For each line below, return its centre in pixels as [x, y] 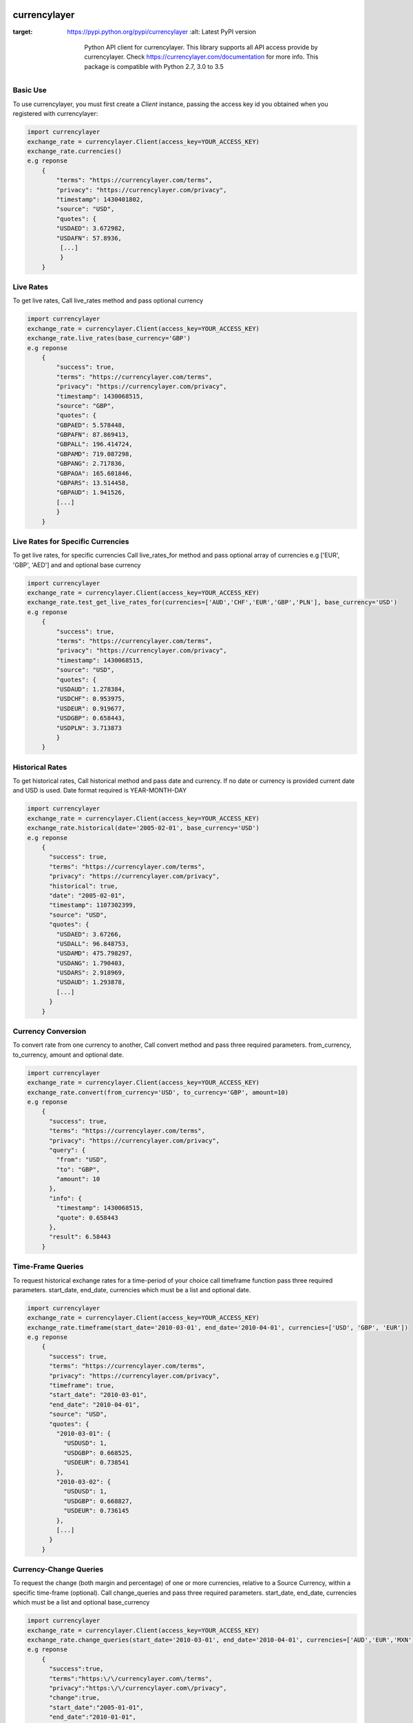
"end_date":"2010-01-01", [93, 1717]
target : [23, 32]
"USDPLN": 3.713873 [89, 728]
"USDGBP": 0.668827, [98, 1501]
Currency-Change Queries [58, 1569]
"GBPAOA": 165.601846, [95, 473]
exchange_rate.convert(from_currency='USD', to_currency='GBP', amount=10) [158, 1092]
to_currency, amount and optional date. [68, 1054]
